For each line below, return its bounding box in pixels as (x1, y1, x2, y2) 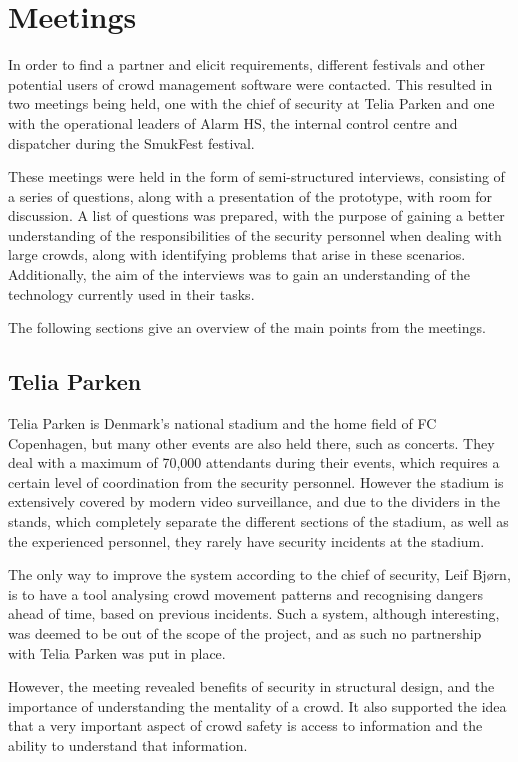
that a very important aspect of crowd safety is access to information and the (8, 715, 483, 736)
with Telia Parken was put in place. (8, 642, 226, 663)
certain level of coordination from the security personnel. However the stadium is (8, 471, 504, 492)
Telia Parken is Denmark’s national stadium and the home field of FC (8, 413, 437, 434)
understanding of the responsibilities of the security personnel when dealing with (8, 224, 502, 245)
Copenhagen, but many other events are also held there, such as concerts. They (8, 432, 495, 453)
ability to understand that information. (8, 734, 248, 755)
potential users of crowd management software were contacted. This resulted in (8, 73, 493, 94)
